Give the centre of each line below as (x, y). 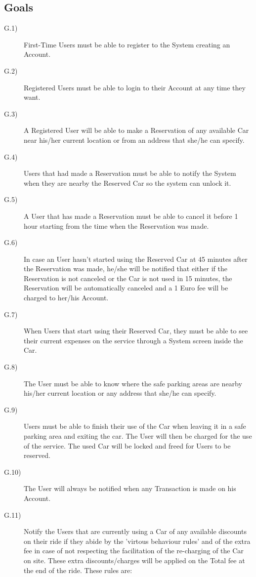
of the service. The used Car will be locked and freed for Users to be (127, 445)
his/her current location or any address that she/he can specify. (120, 393)
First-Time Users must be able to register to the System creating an (127, 44)
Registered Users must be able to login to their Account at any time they (135, 87)
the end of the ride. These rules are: (78, 570)
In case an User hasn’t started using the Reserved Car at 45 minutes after (136, 259)
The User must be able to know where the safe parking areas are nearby (133, 383)
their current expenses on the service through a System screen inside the (133, 340)
